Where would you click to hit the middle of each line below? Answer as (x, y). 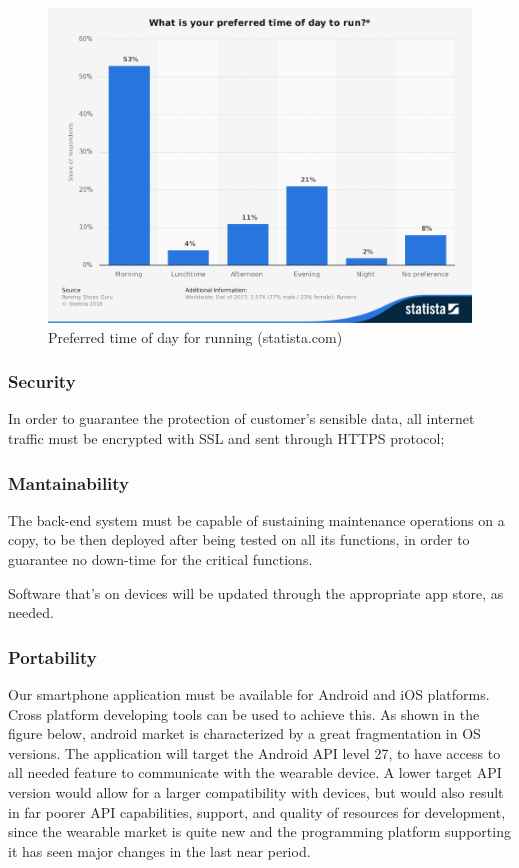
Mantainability (69, 482)
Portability (52, 656)
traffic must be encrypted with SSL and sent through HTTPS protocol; (226, 438)
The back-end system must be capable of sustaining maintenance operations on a (256, 519)
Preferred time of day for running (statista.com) (195, 336)
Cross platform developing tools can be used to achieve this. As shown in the (244, 713)
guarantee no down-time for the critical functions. (160, 559)
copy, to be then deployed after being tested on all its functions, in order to (239, 539)
